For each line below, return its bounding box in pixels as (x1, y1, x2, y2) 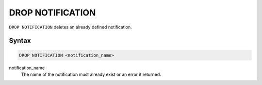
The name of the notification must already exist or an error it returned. (21, 71, 161, 77)
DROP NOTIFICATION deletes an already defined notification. (9, 24, 132, 30)
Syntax (9, 37, 31, 45)
